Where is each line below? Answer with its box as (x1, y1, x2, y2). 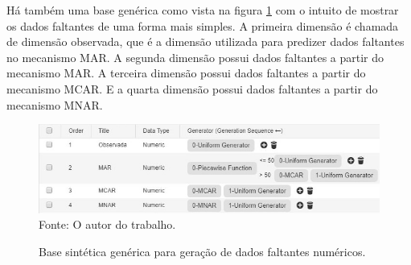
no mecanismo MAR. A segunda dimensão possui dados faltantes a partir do (6, 48, 384, 65)
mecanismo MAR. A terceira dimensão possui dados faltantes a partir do (6, 64, 366, 81)
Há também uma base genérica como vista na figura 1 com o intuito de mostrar (6, 2, 399, 18)
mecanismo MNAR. (6, 96, 103, 113)
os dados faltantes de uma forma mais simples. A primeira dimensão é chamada (6, 17, 399, 34)
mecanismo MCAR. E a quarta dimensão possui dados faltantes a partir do (6, 80, 378, 97)
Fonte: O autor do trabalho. (39, 216, 176, 233)
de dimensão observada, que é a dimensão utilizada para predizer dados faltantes (6, 33, 405, 50)
